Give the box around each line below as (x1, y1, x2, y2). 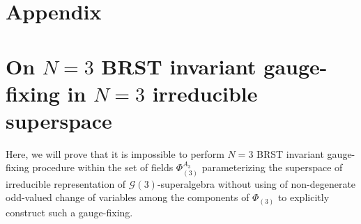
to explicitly (277, 190, 330, 205)
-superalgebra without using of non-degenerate (157, 176, 356, 191)
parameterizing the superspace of (201, 160, 343, 175)
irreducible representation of (6, 176, 126, 191)
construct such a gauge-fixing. (6, 205, 133, 219)
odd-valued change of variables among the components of (6, 190, 249, 205)
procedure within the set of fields (32, 160, 174, 175)
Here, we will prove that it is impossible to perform (6, 146, 224, 161)
